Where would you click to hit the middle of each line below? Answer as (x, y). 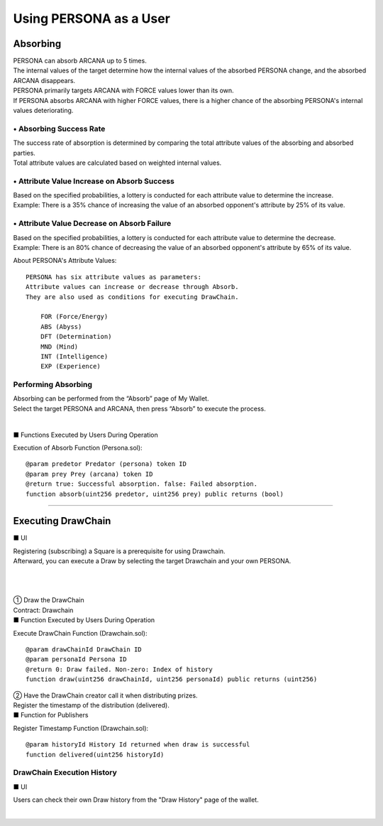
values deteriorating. (43, 111)
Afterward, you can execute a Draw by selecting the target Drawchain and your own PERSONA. (152, 561)
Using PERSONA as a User (91, 18)
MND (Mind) (59, 347)
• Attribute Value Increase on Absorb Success (94, 181)
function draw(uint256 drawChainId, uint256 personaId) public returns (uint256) (172, 679)
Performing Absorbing (52, 385)
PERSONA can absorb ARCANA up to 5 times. (80, 61)
